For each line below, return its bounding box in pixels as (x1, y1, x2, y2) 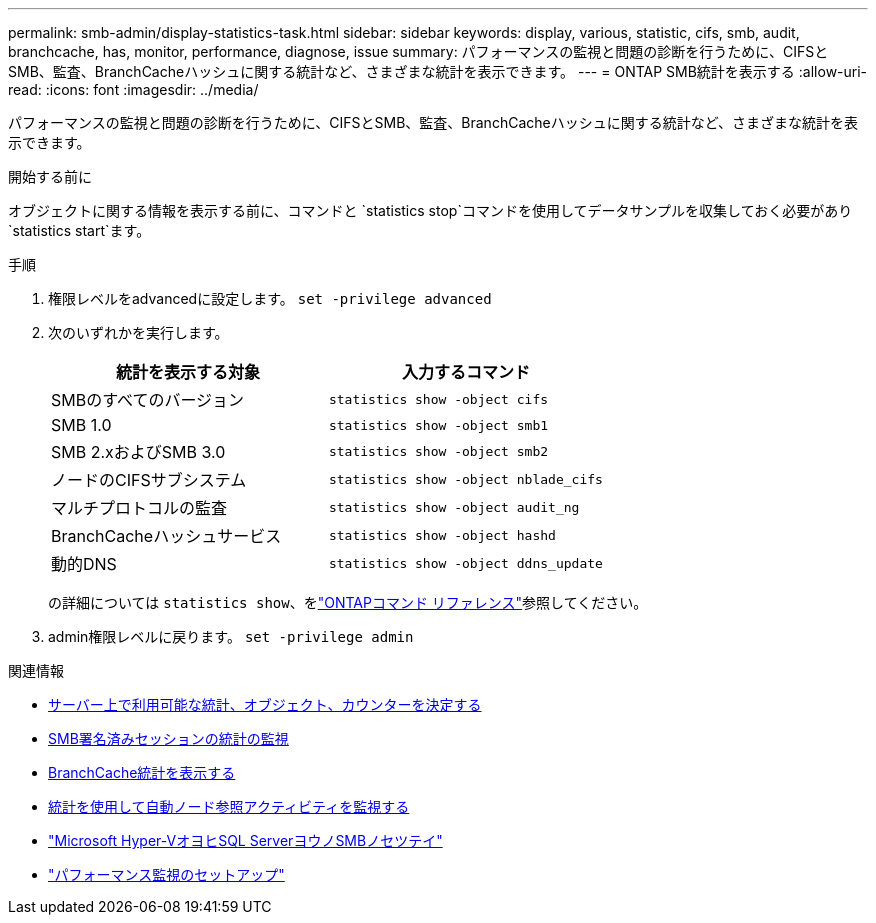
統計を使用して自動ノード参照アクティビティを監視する (48, 798, 410, 815)
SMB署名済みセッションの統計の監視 (48, 730, 289, 747)
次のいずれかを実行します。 (48, 324, 229, 341)
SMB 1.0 (51, 415, 112, 435)
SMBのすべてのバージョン (51, 390, 245, 410)
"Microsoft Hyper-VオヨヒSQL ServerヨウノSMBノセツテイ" (48, 832, 443, 849)
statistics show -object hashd (328, 527, 556, 543)
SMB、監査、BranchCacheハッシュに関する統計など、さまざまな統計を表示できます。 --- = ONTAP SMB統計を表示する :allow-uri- (8, 63, 868, 80)
